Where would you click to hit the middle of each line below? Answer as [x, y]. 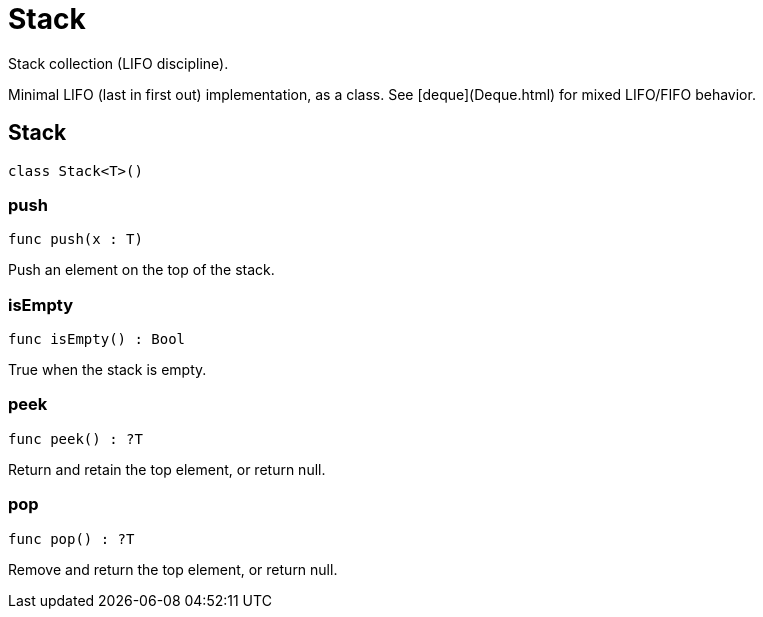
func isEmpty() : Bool [97, 339]
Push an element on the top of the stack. [141, 270]
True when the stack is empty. [107, 370]
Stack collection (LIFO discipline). [118, 63]
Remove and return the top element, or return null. [173, 569]
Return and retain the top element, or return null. [167, 469]
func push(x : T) [75, 239]
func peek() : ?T [75, 438]
